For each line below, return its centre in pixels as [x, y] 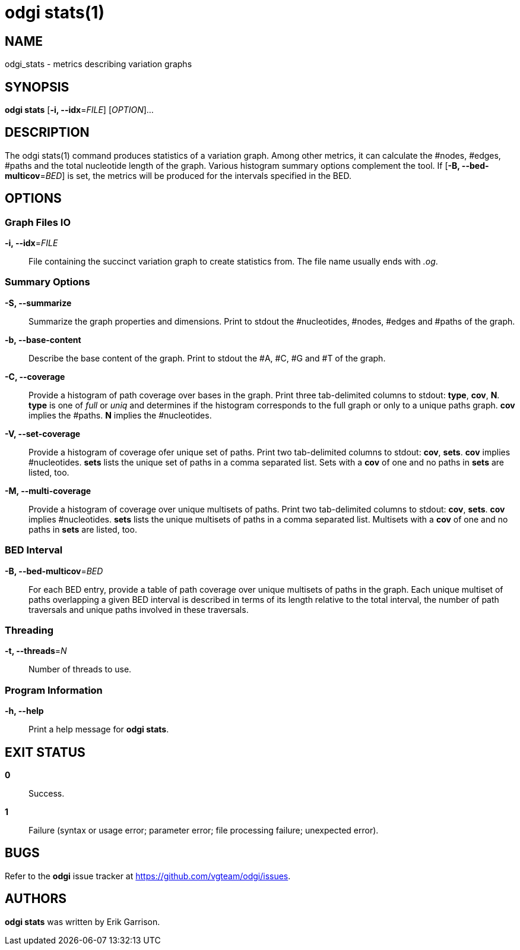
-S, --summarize [38, 303]
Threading [29, 630]
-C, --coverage [35, 376]
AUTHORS [36, 899]
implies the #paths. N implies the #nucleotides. [120, 415]
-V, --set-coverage [43, 433]
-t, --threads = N [36, 651]
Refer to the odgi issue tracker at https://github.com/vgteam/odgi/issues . [148, 876]
